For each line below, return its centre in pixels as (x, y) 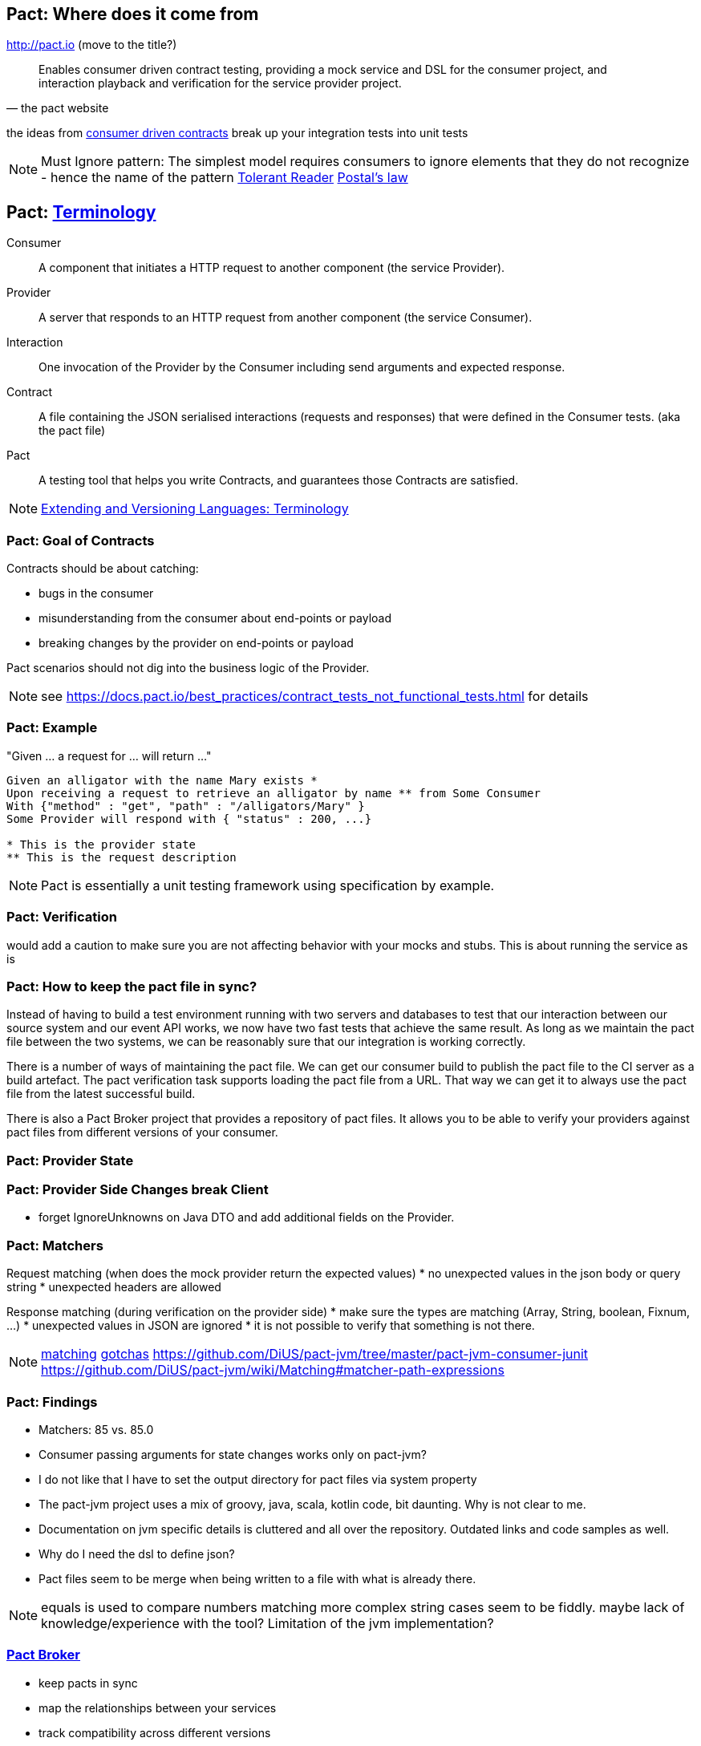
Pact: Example (52, 728)
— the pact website (58, 108)
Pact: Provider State (70, 1160)
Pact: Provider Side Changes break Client (138, 1190)
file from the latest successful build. (101, 1094)
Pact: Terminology (81, 212)
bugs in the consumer (96, 593)
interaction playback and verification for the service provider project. (220, 83)
